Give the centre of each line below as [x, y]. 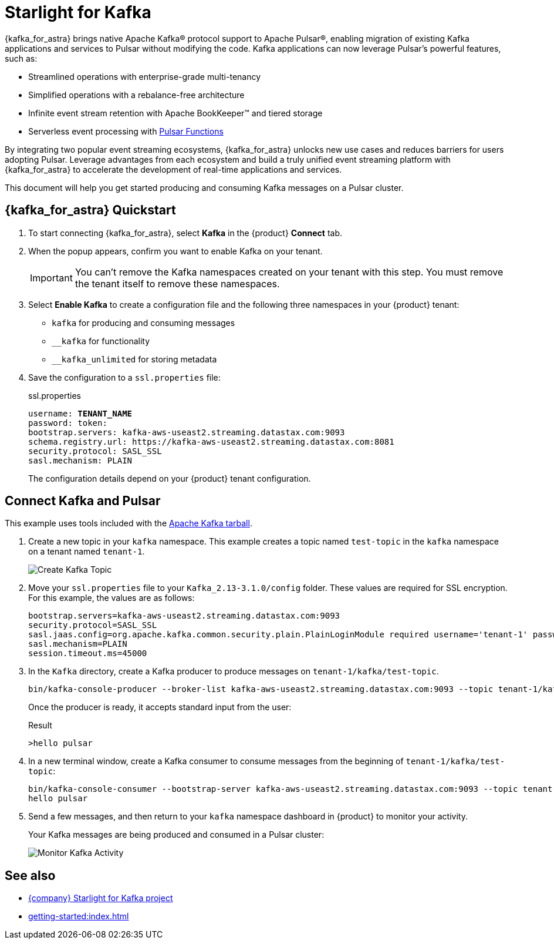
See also [30, 875]
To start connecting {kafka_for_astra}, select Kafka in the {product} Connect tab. [185, 233]
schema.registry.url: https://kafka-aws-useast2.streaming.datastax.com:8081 [211, 441]
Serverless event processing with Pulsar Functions [126, 131]
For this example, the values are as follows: [112, 598]
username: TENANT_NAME [80, 413]
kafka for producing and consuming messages [143, 322]
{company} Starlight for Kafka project [101, 898]
